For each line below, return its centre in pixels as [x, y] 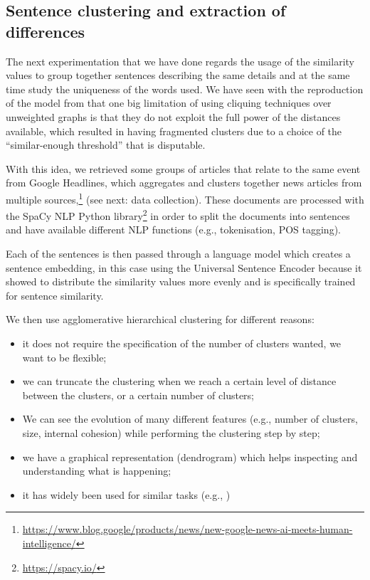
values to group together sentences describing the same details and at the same [178, 75]
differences [46, 31]
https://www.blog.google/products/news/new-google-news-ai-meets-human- [187, 529]
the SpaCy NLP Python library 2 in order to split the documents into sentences [178, 215]
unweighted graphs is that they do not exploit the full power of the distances [173, 116]
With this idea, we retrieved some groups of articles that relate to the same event [183, 168]
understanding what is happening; [97, 471]
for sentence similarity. [55, 295]
